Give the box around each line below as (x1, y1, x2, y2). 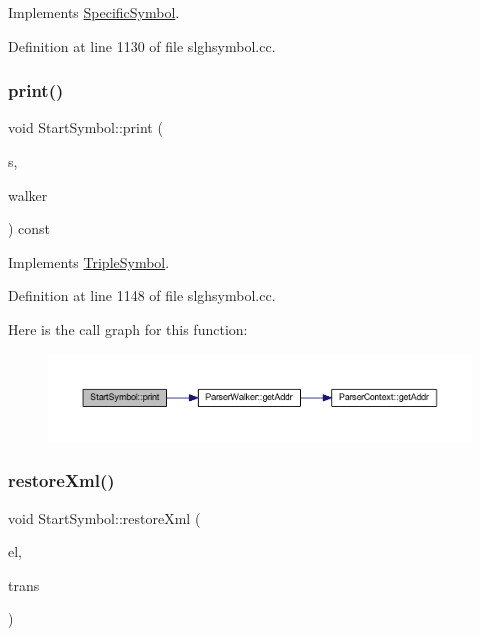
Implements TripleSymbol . (8, 251, 170, 272)
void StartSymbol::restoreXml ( (8, 507, 201, 528)
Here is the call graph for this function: (8, 318, 248, 339)
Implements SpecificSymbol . (8, 2, 180, 22)
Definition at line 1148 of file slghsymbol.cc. (8, 285, 276, 306)
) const (8, 218, 51, 239)
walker (8, 184, 48, 205)
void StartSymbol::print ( (8, 117, 163, 138)
